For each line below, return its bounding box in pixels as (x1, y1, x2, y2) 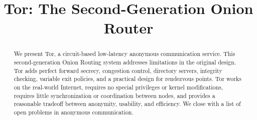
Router (103, 17, 154, 38)
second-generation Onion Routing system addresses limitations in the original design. (14, 58, 236, 66)
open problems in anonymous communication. (14, 107, 134, 116)
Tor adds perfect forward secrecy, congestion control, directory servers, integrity (14, 66, 222, 74)
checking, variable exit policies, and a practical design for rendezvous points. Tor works (14, 74, 241, 83)
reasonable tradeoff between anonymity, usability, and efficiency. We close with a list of (14, 99, 241, 108)
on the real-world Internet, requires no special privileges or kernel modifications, (14, 82, 223, 91)
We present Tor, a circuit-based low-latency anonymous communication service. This (14, 49, 235, 58)
